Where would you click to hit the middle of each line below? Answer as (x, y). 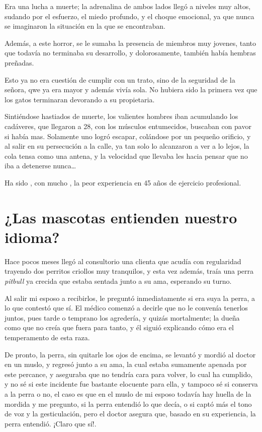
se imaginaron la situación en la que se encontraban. (85, 26)
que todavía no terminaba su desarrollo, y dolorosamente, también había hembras (130, 53)
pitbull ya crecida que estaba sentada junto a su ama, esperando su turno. (118, 281)
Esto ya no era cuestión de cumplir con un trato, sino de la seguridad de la (120, 79)
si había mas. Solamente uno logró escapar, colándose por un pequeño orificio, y (128, 136)
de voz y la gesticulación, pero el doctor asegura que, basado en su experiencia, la (130, 414)
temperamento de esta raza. (47, 337)
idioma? (32, 237)
